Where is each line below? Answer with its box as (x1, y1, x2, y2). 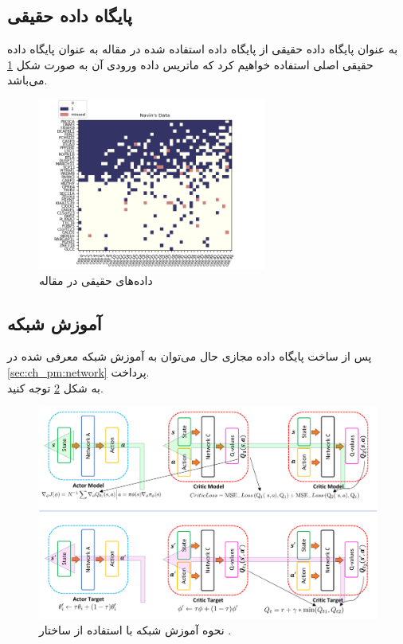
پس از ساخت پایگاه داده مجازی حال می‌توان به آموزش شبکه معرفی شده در (7, 348, 372, 365)
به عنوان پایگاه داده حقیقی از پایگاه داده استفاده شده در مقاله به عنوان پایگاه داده (7, 41, 398, 57)
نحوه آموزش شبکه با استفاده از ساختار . (39, 622, 232, 638)
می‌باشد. (7, 72, 48, 88)
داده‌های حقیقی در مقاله (39, 271, 153, 288)
